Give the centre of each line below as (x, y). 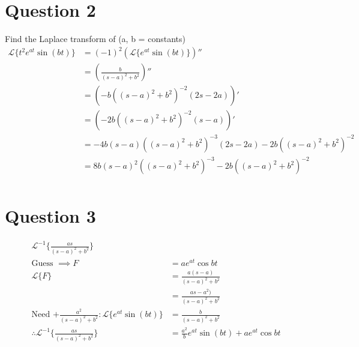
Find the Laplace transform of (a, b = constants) (95, 39)
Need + (45, 315)
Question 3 (50, 215)
